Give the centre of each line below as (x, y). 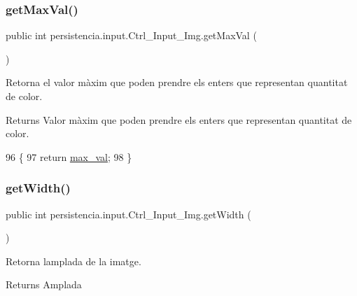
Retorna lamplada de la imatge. (73, 261)
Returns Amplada (44, 284)
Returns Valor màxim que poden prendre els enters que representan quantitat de (179, 119)
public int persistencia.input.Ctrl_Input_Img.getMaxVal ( (131, 35)
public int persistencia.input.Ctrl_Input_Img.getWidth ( (128, 214)
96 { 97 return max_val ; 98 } (69, 156)
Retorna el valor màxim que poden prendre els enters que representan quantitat (177, 82)
